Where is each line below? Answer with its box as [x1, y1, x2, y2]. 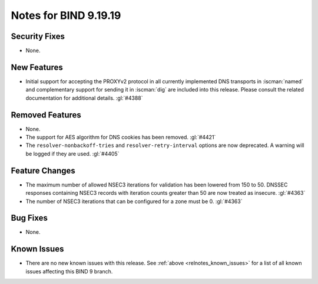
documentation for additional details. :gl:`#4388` [25, 94, 143, 102]
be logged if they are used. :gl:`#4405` [25, 150, 120, 157]
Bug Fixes [11, 213, 48, 223]
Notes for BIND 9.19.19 [11, 9, 121, 22]
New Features [11, 62, 63, 72]
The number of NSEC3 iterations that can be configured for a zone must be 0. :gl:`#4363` [25, 198, 243, 205]
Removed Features [11, 110, 82, 120]
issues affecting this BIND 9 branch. [25, 267, 113, 275]
